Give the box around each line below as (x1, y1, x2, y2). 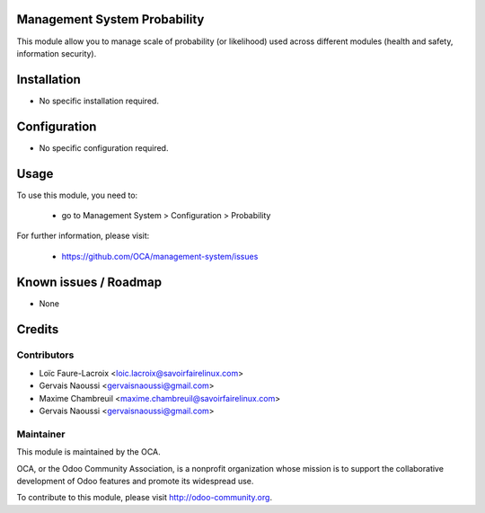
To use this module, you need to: (16, 190, 138, 200)
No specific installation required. (39, 95, 159, 106)
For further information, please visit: (16, 230, 150, 242)
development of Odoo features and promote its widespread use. (16, 475, 254, 486)
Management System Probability (16, 12, 205, 27)
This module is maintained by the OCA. (16, 447, 161, 457)
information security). (16, 48, 97, 58)
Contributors (16, 349, 75, 361)
